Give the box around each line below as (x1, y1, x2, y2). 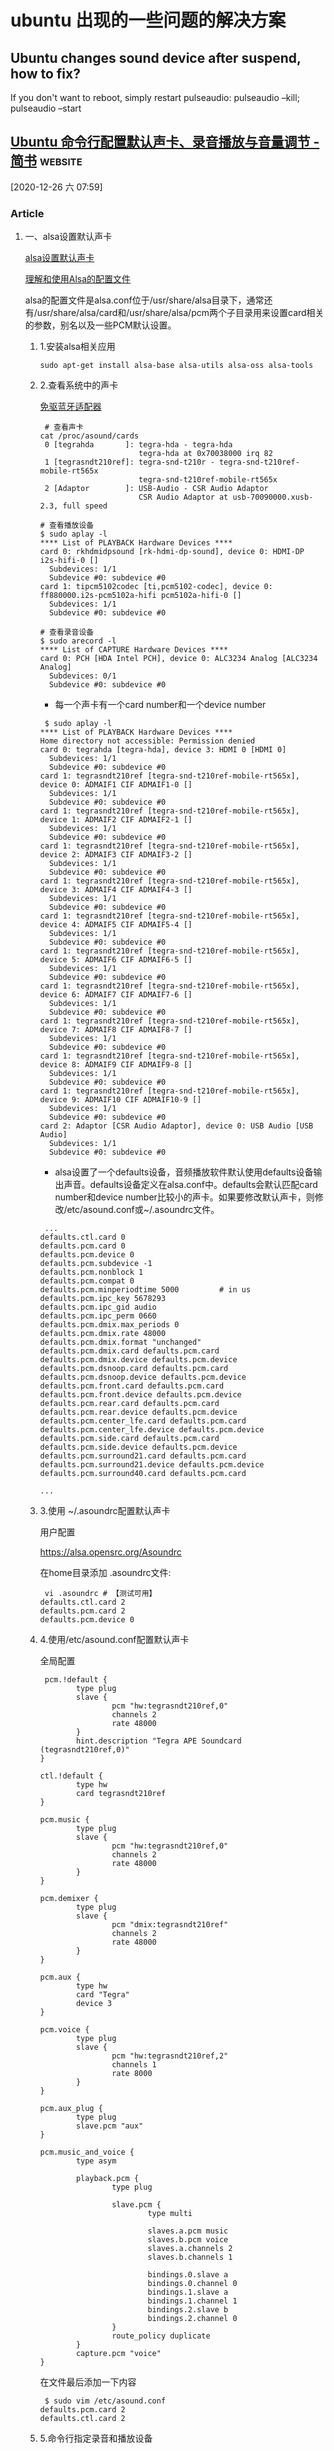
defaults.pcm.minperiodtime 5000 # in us (39, 1285, 252, 1295)
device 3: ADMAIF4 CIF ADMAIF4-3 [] (39, 885, 193, 895)
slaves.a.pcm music (147, 2226, 229, 2236)
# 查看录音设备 (39, 627, 95, 638)
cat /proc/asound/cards (39, 431, 140, 441)
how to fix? (10, 65, 81, 82)
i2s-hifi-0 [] (39, 556, 99, 566)
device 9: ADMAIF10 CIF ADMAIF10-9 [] (39, 1095, 202, 1105)
